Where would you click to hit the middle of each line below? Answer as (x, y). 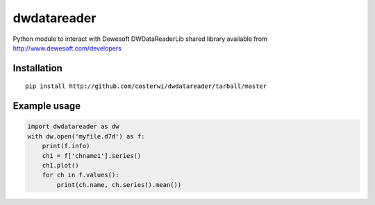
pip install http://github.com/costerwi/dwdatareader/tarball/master (146, 86)
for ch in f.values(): (81, 175)
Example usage (47, 106)
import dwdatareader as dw (73, 127)
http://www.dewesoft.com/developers (67, 48)
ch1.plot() (60, 165)
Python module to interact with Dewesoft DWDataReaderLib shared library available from (140, 39)
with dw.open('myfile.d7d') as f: (86, 136)
